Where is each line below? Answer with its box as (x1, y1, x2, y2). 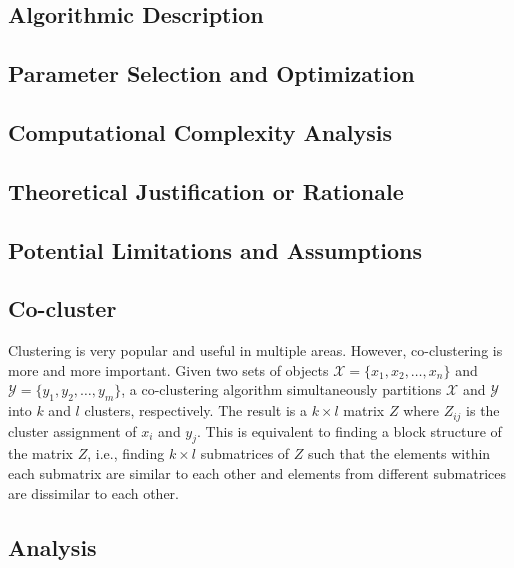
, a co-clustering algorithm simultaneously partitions (121, 379, 442, 400)
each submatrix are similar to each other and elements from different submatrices (8, 462, 506, 483)
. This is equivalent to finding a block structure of (197, 420, 502, 441)
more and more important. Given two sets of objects (8, 359, 329, 380)
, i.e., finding (87, 443, 165, 464)
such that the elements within (307, 443, 491, 464)
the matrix (8, 443, 73, 464)
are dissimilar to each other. (8, 482, 179, 503)
